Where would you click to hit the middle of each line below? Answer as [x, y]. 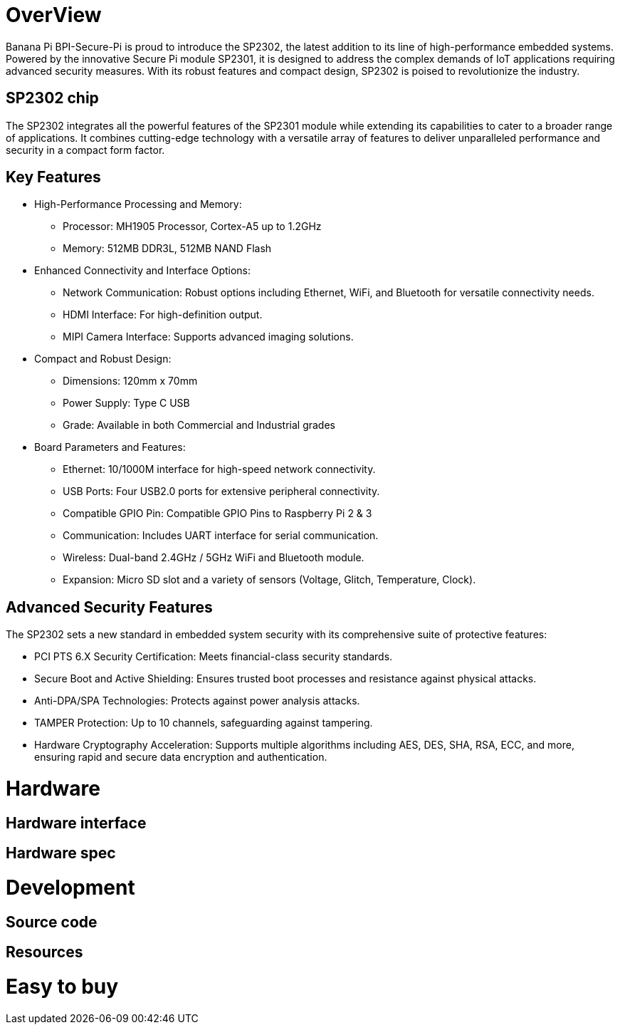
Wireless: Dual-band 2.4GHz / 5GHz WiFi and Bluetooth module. [214, 558]
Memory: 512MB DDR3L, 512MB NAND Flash [167, 249]
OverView [54, 15]
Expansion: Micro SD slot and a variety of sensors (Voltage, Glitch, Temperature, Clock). [269, 580]
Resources [44, 952]
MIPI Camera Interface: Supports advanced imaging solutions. [208, 337]
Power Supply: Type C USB [126, 403]
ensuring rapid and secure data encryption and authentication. [181, 757]
